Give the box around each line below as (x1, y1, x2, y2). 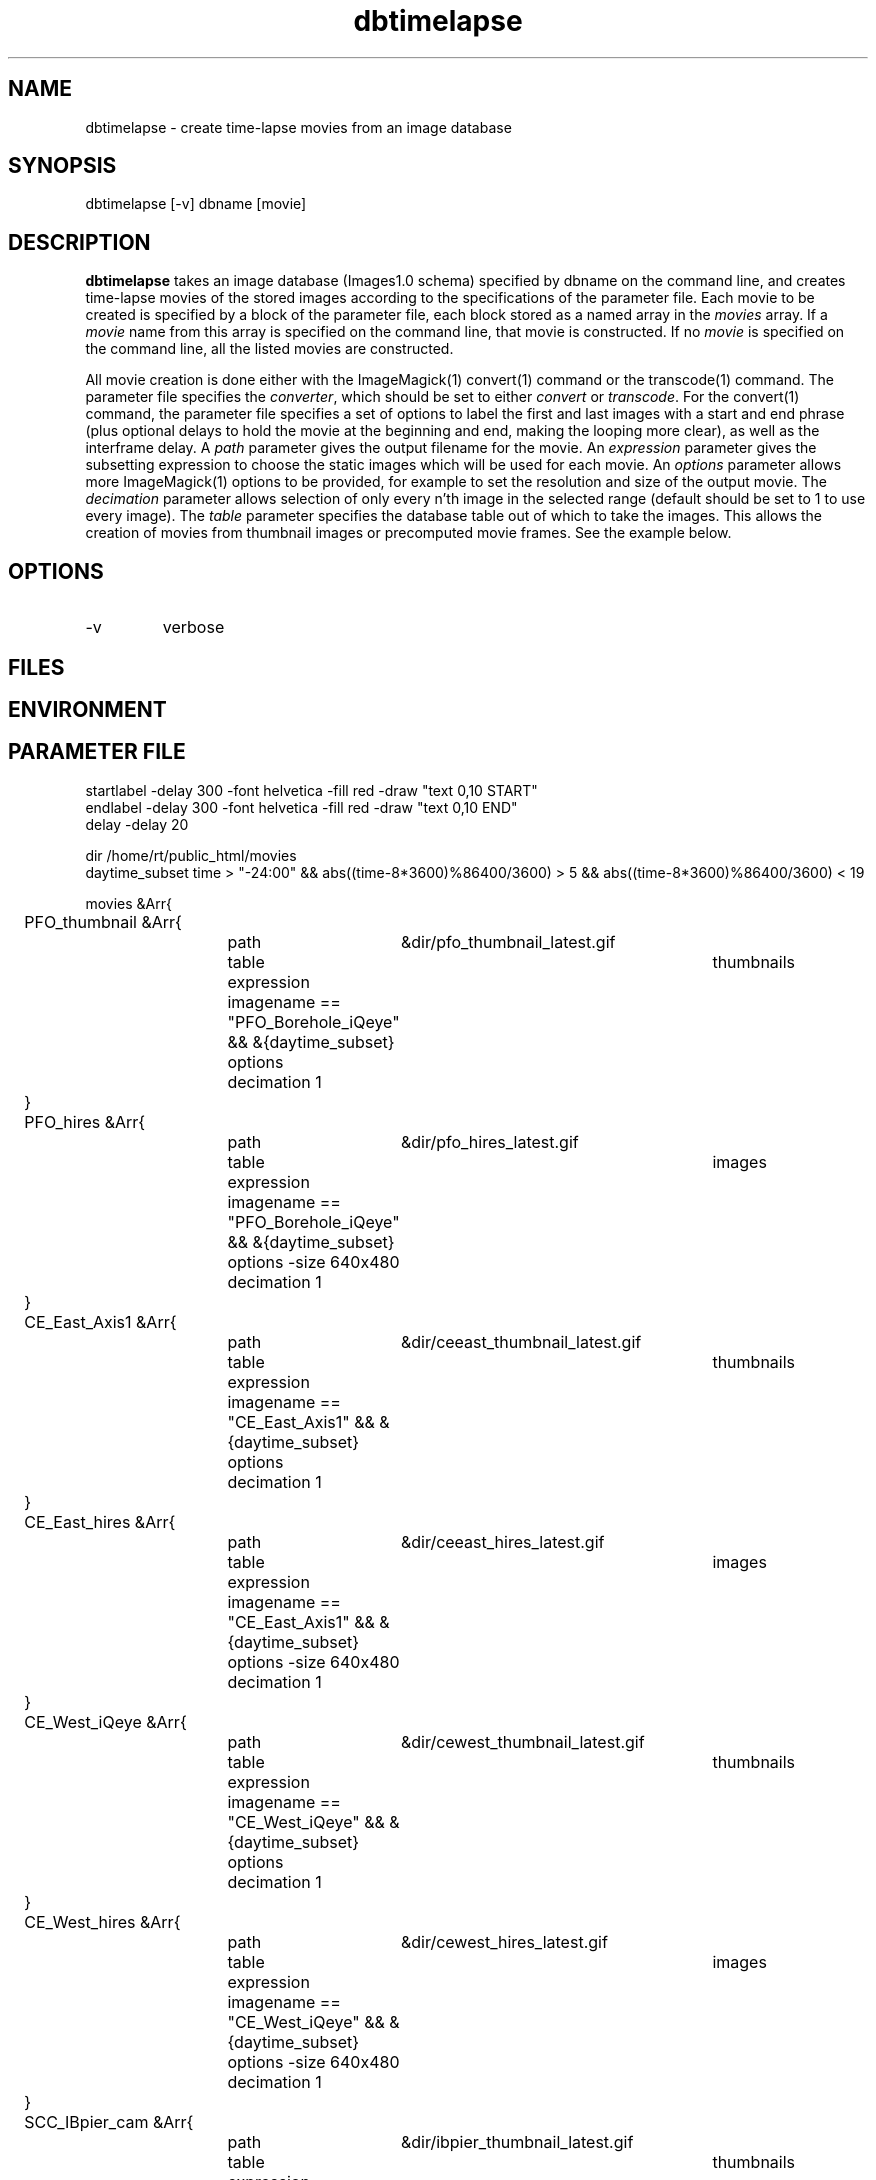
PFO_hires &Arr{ (24, 1111, 146, 1132)
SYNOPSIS (8, 153, 117, 179)
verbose (162, 617, 225, 638)
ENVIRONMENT (8, 696, 167, 722)
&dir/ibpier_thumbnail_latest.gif (400, 2131, 634, 2152)
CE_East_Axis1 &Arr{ (24, 1311, 177, 1332)
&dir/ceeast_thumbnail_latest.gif (400, 1331, 642, 1352)
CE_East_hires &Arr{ (24, 1511, 176, 1532)
